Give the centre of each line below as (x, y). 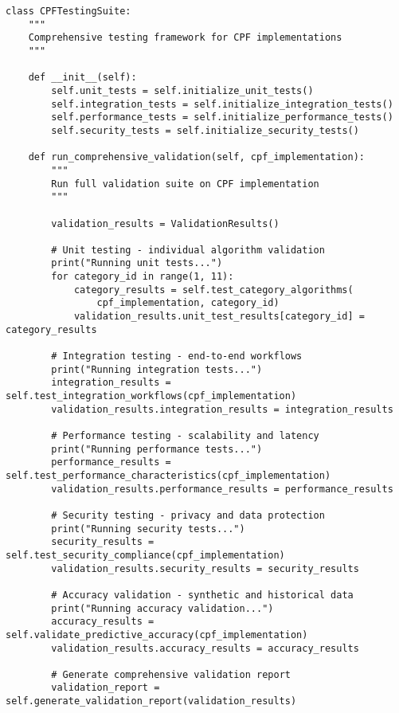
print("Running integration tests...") (157, 369)
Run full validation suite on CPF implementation (185, 184)
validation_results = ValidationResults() (165, 223)
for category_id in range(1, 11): (143, 277)
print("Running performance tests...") (157, 449)
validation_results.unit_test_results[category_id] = (219, 317)
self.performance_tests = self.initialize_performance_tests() (222, 118)
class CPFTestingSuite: (68, 11)
